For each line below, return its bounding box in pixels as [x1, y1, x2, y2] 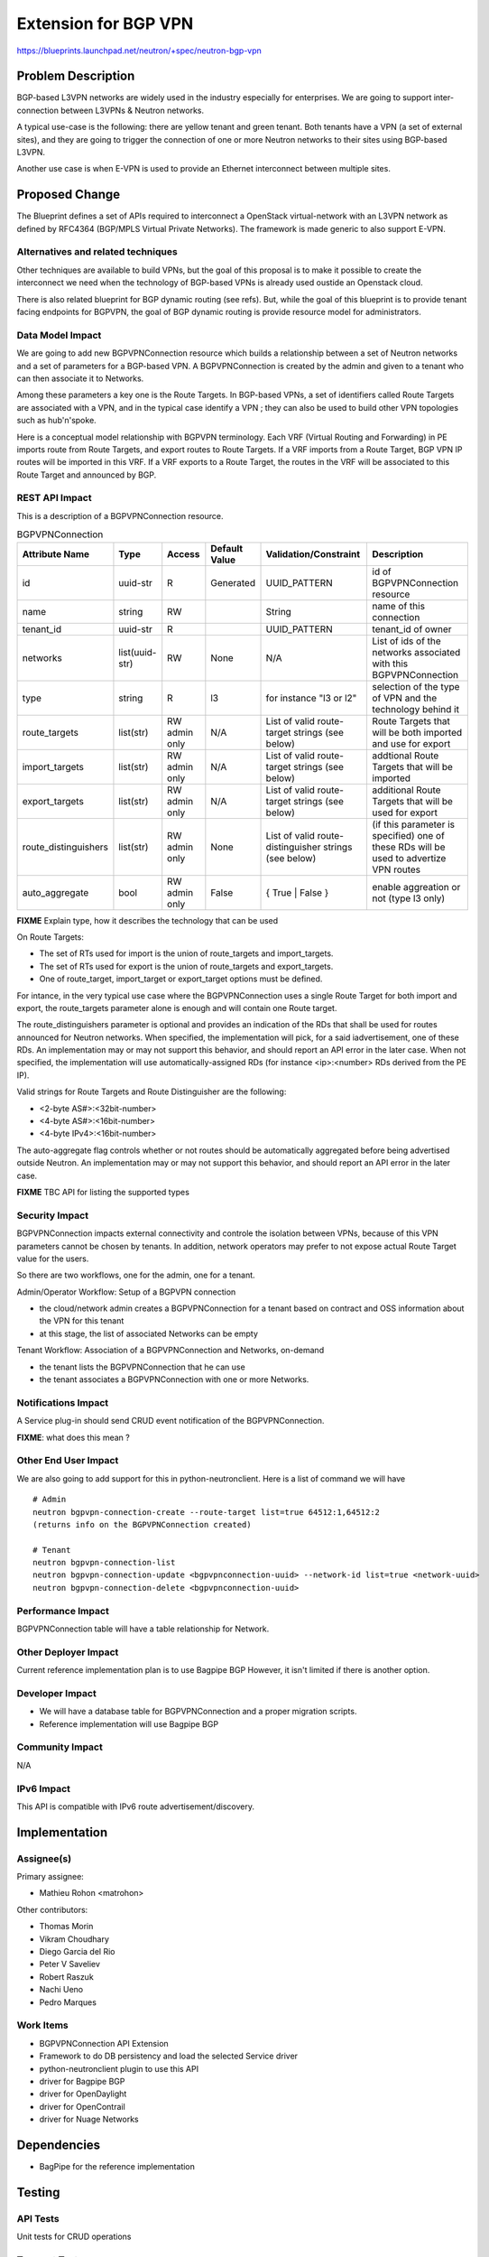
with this [372, 657, 409, 670]
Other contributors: [16, 1904, 88, 1915]
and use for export [372, 737, 451, 749]
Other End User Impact [16, 1454, 119, 1467]
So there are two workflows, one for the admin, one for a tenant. [16, 1269, 256, 1281]
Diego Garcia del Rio [39, 1946, 115, 1957]
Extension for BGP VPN [16, 14, 194, 33]
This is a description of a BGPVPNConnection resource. [16, 510, 225, 521]
